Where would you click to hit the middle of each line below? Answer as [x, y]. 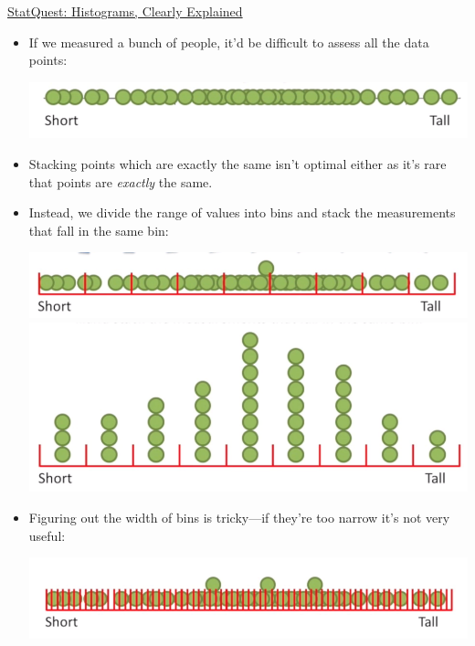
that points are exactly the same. [121, 181]
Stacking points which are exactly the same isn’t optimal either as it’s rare [237, 164]
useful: [47, 535]
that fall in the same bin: [99, 230]
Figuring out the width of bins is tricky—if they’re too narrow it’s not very [239, 518]
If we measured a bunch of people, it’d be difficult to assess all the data [229, 42]
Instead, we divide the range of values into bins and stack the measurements [242, 212]
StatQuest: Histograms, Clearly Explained [125, 11]
